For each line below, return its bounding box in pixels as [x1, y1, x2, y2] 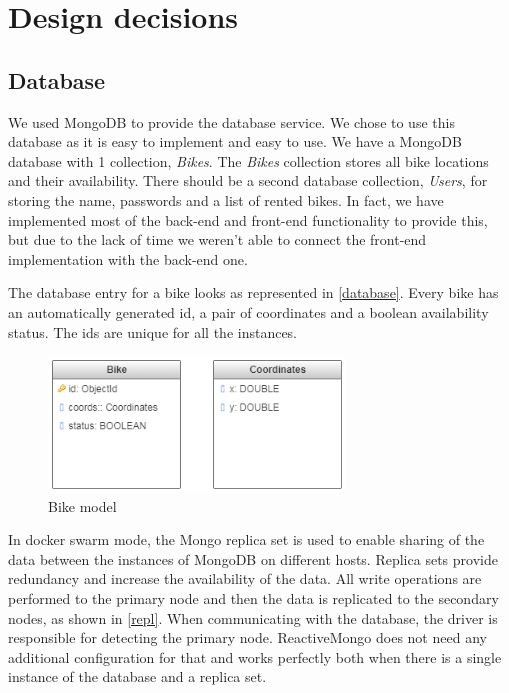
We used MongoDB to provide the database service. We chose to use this [8, 111, 455, 132]
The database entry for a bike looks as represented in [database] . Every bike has [8, 282, 499, 303]
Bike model [48, 495, 117, 516]
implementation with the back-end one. [8, 248, 248, 269]
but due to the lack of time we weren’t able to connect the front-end [8, 229, 427, 250]
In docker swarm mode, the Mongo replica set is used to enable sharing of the [8, 529, 485, 550]
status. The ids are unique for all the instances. [8, 321, 298, 342]
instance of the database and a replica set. [8, 666, 267, 687]
